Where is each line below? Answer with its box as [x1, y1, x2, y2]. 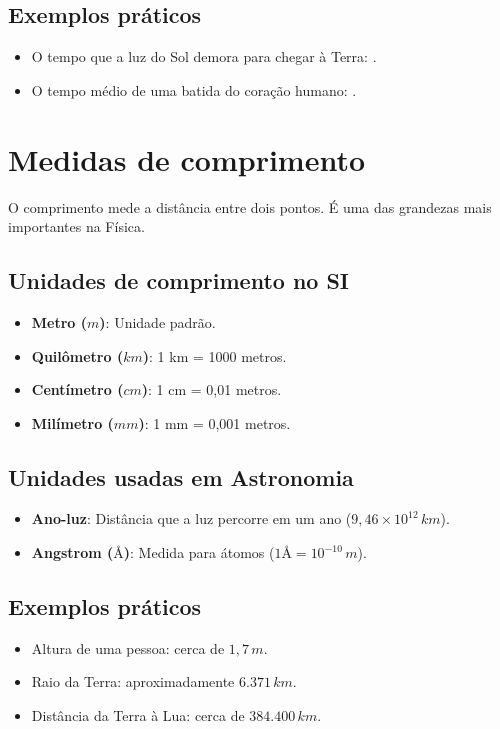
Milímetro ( [31, 412, 114, 433]
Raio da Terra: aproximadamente [31, 671, 235, 692]
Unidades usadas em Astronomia [8, 461, 354, 492]
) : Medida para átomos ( [123, 542, 275, 563]
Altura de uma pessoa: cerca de [31, 637, 225, 658]
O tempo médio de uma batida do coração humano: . [31, 79, 357, 100]
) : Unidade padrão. [99, 311, 216, 332]
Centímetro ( [31, 379, 124, 400]
